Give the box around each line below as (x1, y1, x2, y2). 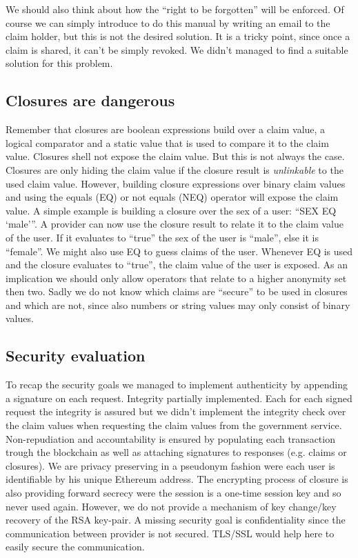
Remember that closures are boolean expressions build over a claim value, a (6, 122, 326, 137)
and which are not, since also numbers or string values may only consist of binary (6, 297, 350, 312)
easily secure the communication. (6, 539, 145, 554)
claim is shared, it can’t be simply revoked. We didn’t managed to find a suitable (6, 42, 348, 57)
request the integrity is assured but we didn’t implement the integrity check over (6, 404, 346, 419)
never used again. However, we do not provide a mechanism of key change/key (6, 499, 337, 513)
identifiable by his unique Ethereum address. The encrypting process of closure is (6, 472, 348, 486)
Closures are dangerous (6, 90, 175, 111)
